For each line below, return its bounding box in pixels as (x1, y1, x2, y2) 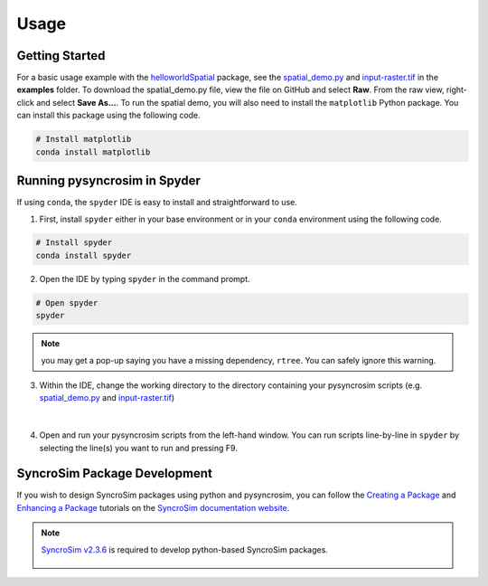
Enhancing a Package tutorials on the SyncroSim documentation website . (16, 502, 290, 513)
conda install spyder (35, 250, 132, 260)
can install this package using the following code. (16, 109, 201, 121)
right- (446, 84, 467, 95)
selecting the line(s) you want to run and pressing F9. (39, 442, 239, 453)
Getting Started (16, 48, 106, 63)
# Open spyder (35, 298, 99, 307)
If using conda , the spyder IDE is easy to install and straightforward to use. (16, 197, 297, 208)
